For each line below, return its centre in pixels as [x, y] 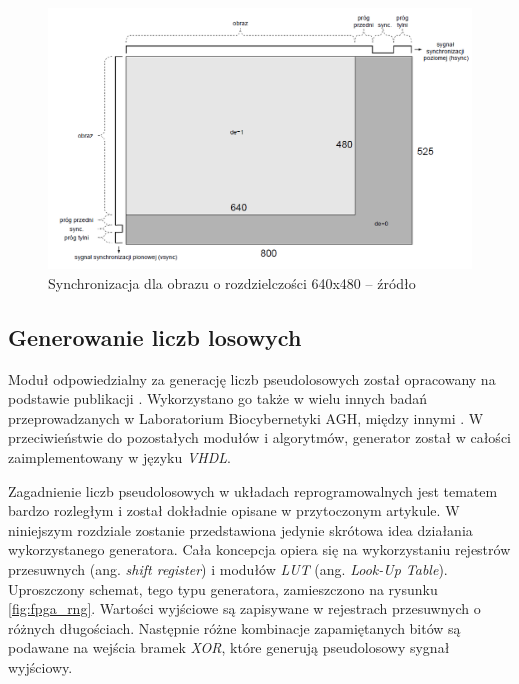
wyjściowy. [40, 666]
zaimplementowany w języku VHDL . [119, 457]
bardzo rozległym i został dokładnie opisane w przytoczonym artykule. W [234, 510]
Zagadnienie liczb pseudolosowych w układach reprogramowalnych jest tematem [253, 490]
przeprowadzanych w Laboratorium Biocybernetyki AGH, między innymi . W [246, 417]
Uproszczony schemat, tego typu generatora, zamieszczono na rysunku [223, 588]
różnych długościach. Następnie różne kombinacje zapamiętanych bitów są [234, 627]
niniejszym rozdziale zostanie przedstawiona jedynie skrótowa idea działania [240, 529]
